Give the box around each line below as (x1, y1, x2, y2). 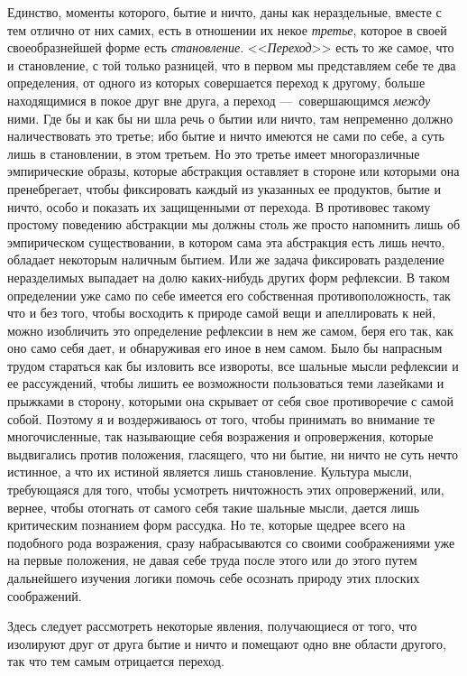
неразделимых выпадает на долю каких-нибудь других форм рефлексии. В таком (7, 267, 450, 286)
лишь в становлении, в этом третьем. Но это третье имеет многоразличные (7, 144, 420, 162)
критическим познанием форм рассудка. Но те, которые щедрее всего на (7, 515, 406, 534)
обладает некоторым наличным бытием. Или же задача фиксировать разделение (7, 250, 444, 269)
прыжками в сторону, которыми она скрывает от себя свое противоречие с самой (7, 392, 453, 411)
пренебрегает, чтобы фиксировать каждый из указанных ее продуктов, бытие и (7, 179, 441, 198)
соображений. (7, 586, 82, 605)
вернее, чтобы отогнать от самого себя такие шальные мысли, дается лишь (7, 497, 420, 516)
